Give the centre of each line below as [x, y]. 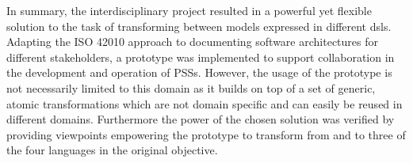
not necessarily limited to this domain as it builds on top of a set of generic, [191, 87]
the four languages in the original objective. [112, 150]
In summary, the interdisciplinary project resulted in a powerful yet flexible [189, 10]
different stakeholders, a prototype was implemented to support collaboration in [201, 57]
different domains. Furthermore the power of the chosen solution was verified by [201, 119]
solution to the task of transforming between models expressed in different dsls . [199, 26]
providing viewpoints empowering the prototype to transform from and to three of [206, 134]
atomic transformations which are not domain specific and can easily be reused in [205, 103]
